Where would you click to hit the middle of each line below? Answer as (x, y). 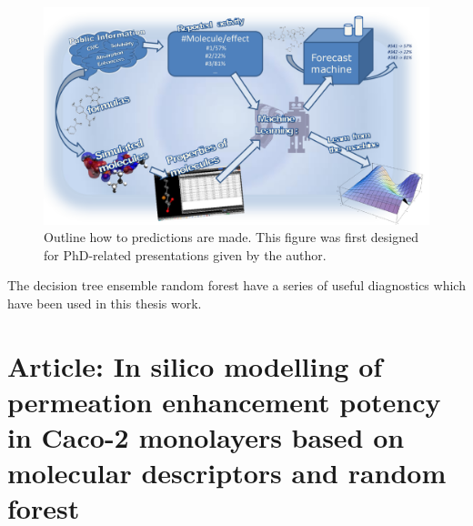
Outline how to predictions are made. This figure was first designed (231, 237)
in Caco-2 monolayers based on (206, 437)
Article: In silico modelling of (195, 365)
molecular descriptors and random (227, 473)
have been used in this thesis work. (105, 303)
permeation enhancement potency (224, 401)
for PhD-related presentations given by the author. (185, 254)
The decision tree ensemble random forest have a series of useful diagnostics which (236, 285)
